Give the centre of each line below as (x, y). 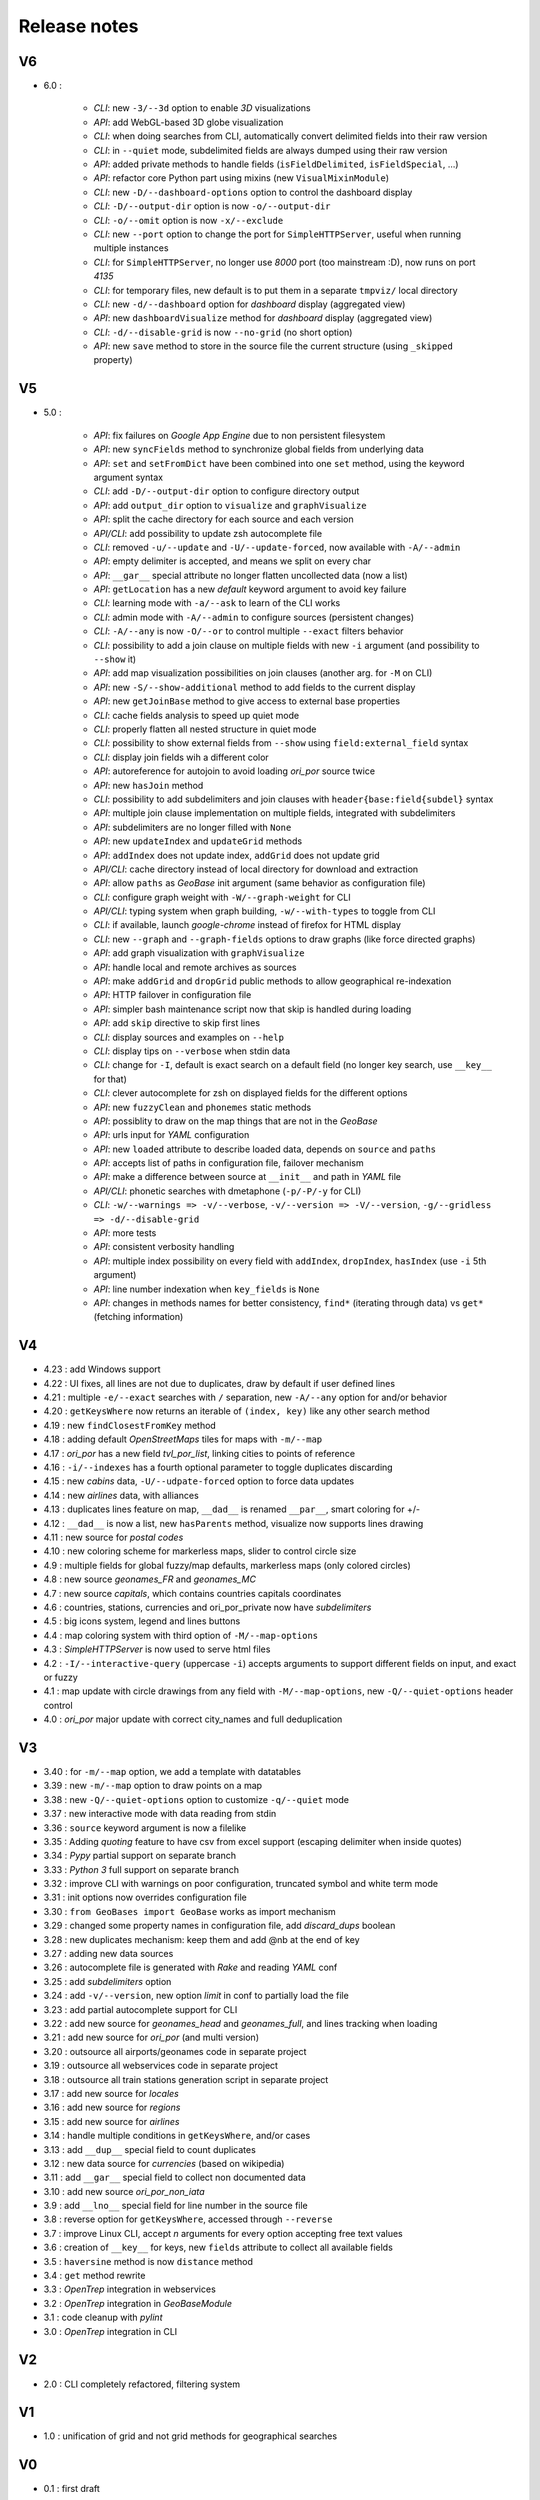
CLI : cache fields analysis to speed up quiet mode (196, 715)
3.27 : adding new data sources (108, 1954)
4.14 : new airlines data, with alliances (121, 1495)
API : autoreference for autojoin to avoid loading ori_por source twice (234, 771)
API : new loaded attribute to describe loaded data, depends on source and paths (265, 1149)
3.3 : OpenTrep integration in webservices (130, 2289)
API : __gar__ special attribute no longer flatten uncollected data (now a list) (251, 575)
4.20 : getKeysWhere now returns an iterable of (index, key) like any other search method (236, 1411)
